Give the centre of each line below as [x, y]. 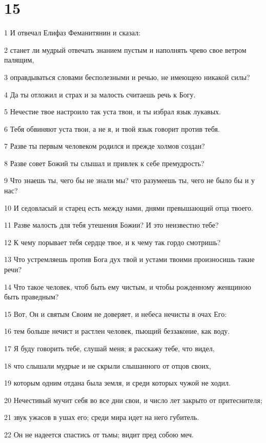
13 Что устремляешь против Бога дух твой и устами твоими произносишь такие [129, 259]
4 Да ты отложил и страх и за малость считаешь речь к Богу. [100, 94]
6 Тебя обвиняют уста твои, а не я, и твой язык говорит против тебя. [112, 128]
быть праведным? [32, 297]
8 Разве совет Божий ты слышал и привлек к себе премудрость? [104, 163]
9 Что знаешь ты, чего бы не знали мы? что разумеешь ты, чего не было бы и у [129, 180]
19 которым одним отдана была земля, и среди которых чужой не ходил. [117, 383]
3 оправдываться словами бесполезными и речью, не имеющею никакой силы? [127, 77]
